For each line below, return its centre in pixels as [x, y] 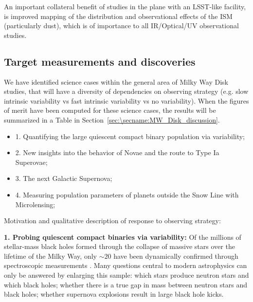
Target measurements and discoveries [100, 61]
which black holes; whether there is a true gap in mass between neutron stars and [126, 284]
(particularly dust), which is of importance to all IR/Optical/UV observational [121, 26]
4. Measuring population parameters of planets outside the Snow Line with [127, 194]
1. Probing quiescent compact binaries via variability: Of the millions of [123, 237]
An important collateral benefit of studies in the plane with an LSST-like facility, [125, 6]
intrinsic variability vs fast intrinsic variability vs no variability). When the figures [126, 100]
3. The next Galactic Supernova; [64, 178]
